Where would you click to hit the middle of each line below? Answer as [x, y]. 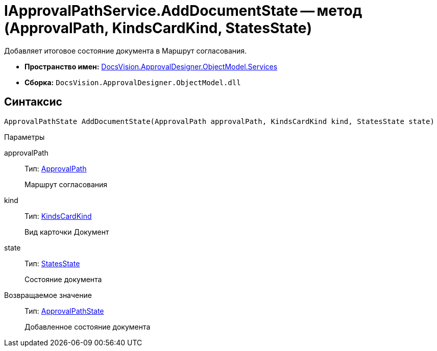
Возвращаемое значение [48, 295]
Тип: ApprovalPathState [64, 311]
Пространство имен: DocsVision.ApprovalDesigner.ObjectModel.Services [151, 66]
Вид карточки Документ [67, 232]
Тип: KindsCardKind [58, 216]
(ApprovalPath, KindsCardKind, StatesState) [158, 28]
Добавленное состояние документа [88, 327]
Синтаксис [33, 102]
